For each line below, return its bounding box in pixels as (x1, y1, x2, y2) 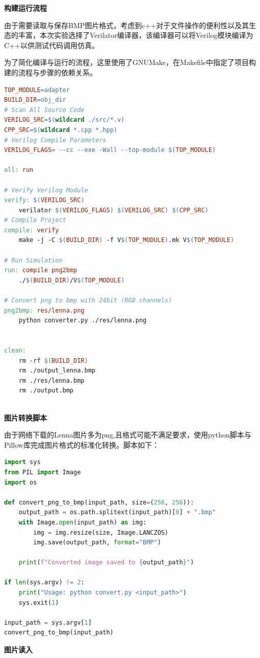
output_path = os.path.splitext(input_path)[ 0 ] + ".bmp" (18, 509, 216, 516)
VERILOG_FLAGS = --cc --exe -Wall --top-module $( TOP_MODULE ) (4, 146, 216, 154)
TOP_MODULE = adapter (4, 86, 70, 94)
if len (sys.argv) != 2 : (4, 579, 85, 586)
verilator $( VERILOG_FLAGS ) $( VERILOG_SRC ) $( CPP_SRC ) (18, 206, 209, 214)
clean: (4, 347, 26, 354)
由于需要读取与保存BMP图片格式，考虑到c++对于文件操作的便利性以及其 (4, 19, 249, 30)
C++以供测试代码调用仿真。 (4, 39, 99, 50)
